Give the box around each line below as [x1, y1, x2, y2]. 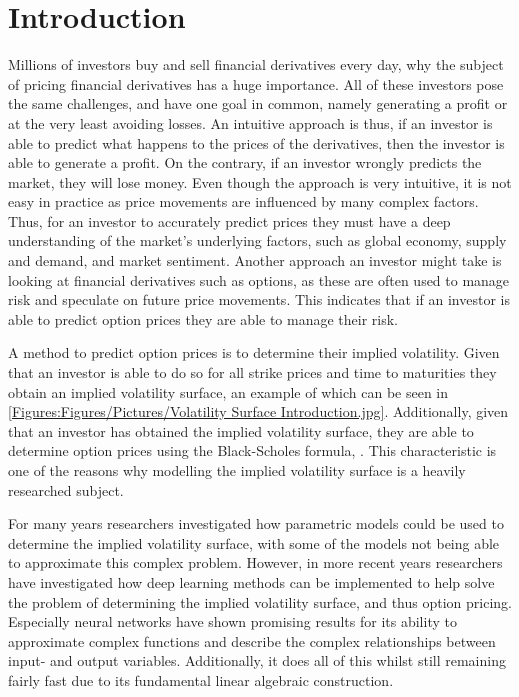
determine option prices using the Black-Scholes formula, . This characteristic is [8, 440, 497, 461]
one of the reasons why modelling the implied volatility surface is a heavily [8, 460, 466, 480]
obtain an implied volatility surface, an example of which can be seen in [8, 381, 449, 402]
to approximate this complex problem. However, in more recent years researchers [8, 552, 503, 573]
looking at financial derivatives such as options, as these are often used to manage [8, 269, 510, 290]
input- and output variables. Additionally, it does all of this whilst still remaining [8, 650, 506, 671]
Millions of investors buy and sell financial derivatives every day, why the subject [8, 54, 504, 75]
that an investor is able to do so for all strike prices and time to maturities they [8, 362, 497, 383]
